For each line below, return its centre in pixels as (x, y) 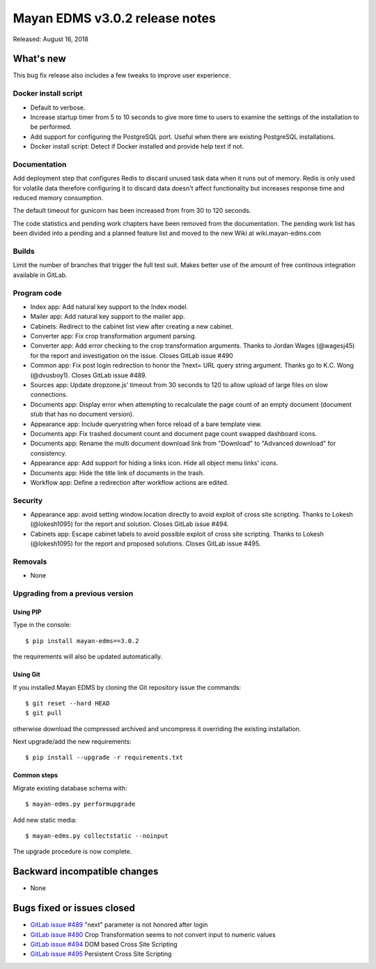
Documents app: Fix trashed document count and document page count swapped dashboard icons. (173, 434)
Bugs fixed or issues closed (74, 908)
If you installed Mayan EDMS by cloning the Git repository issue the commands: (127, 687)
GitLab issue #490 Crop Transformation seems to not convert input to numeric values (153, 934)
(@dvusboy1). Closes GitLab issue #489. (89, 375)
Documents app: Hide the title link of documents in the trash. (117, 473)
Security (28, 500)
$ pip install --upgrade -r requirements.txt (104, 758)
